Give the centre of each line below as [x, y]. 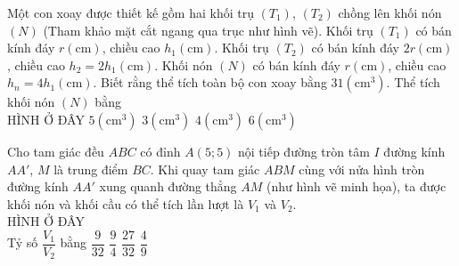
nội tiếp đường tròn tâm [304, 151]
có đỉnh [160, 151]
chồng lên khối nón [390, 12]
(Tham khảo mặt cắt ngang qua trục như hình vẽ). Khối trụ [208, 30]
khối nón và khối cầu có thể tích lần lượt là [126, 203]
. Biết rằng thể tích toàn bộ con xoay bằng [210, 82]
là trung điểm [91, 169]
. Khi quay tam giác [205, 169]
